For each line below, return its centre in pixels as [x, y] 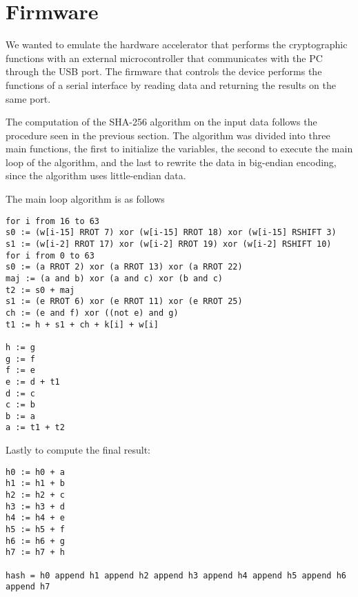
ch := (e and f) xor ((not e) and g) [92, 313]
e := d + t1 [33, 382]
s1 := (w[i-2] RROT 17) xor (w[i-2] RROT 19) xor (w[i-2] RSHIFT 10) [169, 244]
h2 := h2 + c [35, 495]
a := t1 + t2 [35, 428]
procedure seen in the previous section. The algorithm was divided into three [168, 135]
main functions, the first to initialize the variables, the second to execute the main [179, 149]
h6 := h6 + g [35, 541]
